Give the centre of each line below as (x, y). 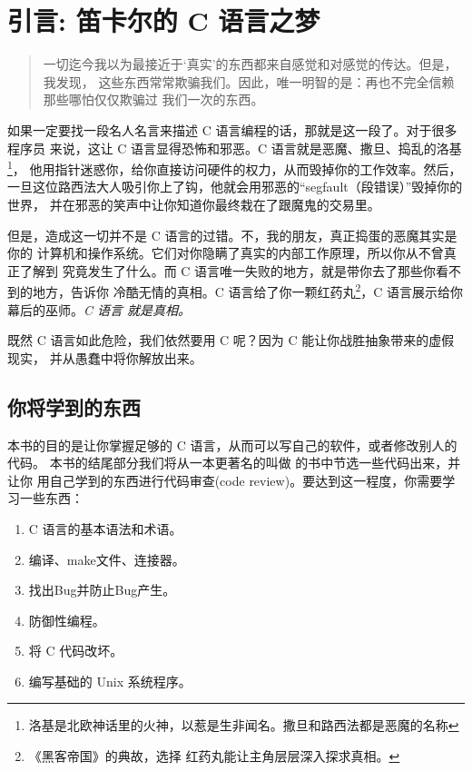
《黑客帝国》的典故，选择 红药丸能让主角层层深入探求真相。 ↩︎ (214, 756)
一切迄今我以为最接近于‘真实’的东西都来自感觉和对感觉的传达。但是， (250, 64)
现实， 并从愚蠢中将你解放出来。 (105, 357)
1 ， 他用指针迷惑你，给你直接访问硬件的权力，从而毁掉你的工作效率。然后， (235, 168)
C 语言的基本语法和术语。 (105, 528)
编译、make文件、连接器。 (107, 559)
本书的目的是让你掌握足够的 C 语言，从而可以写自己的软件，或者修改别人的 (232, 445)
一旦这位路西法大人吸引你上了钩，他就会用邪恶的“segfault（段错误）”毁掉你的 (235, 187)
